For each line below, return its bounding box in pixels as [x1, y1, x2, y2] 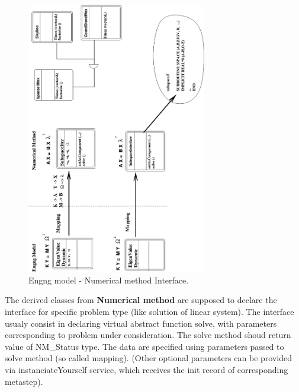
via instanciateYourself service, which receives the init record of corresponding [5, 364, 288, 375]
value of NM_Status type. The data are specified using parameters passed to [5, 340, 284, 352]
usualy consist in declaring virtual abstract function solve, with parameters [5, 317, 277, 329]
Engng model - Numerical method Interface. [28, 273, 189, 286]
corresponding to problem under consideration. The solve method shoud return [5, 329, 291, 341]
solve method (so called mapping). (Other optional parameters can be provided [5, 352, 292, 364]
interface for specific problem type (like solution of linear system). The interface [5, 305, 294, 318]
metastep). [5, 375, 43, 387]
